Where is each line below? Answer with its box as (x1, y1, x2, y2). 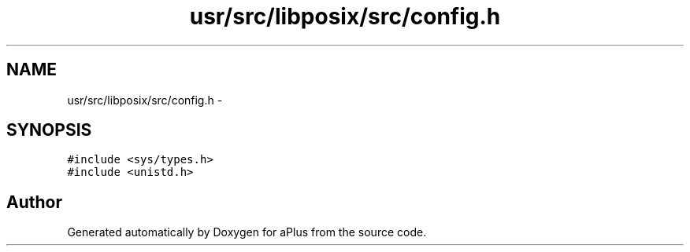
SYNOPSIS (6, 120, 92, 141)
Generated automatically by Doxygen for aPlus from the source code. (67, 225, 427, 239)
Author (6, 192, 62, 212)
